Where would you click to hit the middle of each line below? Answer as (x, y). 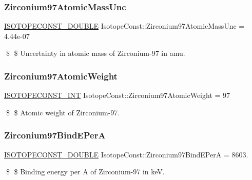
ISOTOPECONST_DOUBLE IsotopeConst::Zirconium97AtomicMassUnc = (124, 26)
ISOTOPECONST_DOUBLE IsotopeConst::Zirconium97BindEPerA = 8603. (126, 154)
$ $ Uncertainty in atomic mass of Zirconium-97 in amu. (95, 53)
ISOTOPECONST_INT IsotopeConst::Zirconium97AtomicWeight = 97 (117, 95)
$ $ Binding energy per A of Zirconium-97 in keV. (85, 172)
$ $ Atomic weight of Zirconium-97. (63, 112)
